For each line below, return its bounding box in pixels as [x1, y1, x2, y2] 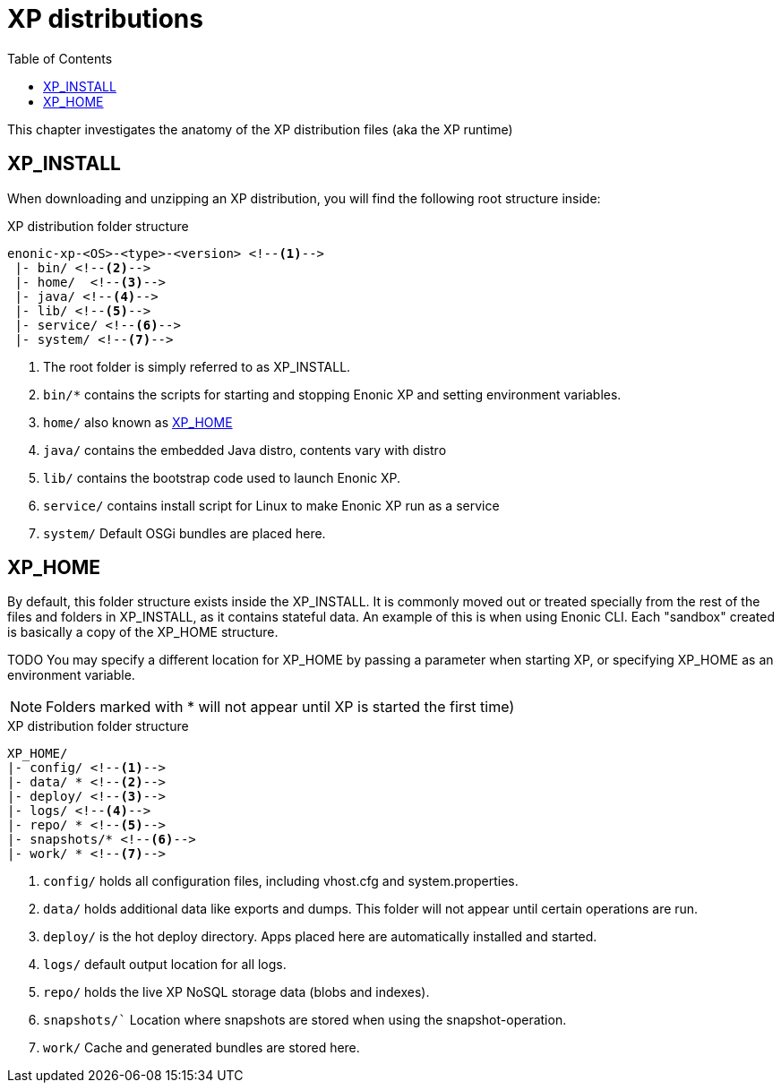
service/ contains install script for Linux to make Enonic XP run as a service [43, 497, 500, 513]
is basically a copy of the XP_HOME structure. [7, 624, 279, 640]
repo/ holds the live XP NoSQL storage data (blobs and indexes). [43, 984, 430, 1000]
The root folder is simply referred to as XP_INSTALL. [43, 358, 351, 374]
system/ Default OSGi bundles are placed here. [43, 525, 326, 541]
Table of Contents [7, 50, 113, 66]
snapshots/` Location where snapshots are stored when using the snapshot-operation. [43, 1012, 567, 1028]
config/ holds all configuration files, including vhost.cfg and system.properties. [43, 873, 519, 889]
